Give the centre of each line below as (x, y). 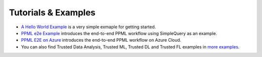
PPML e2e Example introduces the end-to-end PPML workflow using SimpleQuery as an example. (119, 33)
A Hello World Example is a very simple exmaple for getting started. (89, 27)
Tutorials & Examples (52, 12)
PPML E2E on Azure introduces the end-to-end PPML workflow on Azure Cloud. (101, 40)
